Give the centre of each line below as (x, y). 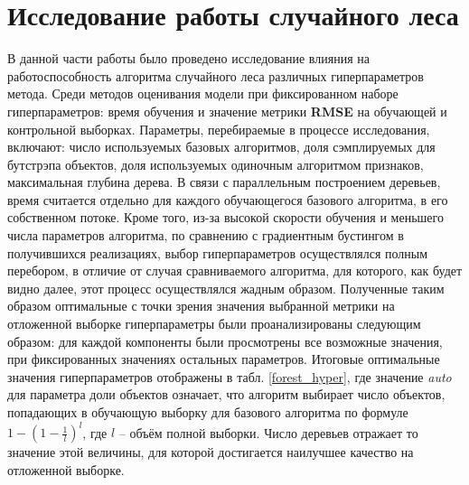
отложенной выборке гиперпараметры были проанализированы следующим (214, 324)
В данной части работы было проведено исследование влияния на (188, 58)
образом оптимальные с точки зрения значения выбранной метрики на (201, 306)
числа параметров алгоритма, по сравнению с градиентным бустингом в (206, 235)
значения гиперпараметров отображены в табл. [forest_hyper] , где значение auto (230, 376)
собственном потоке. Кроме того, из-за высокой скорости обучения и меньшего (225, 217)
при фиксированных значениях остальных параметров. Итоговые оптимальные (224, 359)
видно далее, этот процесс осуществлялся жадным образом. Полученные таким (226, 288)
